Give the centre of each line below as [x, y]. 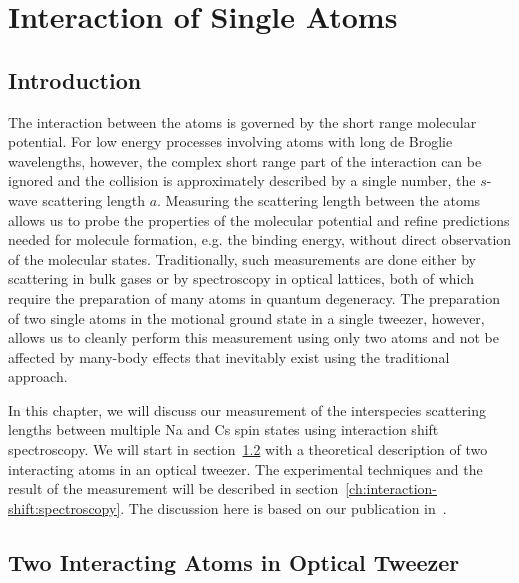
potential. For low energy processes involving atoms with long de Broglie [230, 141]
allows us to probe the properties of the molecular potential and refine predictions [259, 219]
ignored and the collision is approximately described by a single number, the [242, 180]
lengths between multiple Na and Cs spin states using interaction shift [223, 429]
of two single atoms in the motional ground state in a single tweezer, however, [246, 317]
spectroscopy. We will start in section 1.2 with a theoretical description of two [248, 449]
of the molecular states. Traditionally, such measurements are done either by [242, 258]
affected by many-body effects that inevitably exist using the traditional [229, 356]
